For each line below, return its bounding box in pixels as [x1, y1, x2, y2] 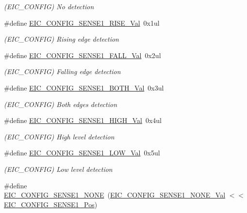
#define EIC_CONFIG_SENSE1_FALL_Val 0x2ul [4, 50, 161, 60]
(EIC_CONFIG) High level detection [4, 131, 115, 141]
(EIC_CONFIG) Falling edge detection [4, 66, 121, 76]
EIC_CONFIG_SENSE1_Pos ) [4, 199, 98, 209]
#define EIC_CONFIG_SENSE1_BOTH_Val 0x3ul [4, 82, 164, 92]
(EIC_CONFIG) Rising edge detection [4, 34, 119, 44]
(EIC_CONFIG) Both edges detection [4, 99, 117, 109]
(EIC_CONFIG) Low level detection [4, 164, 113, 174]
